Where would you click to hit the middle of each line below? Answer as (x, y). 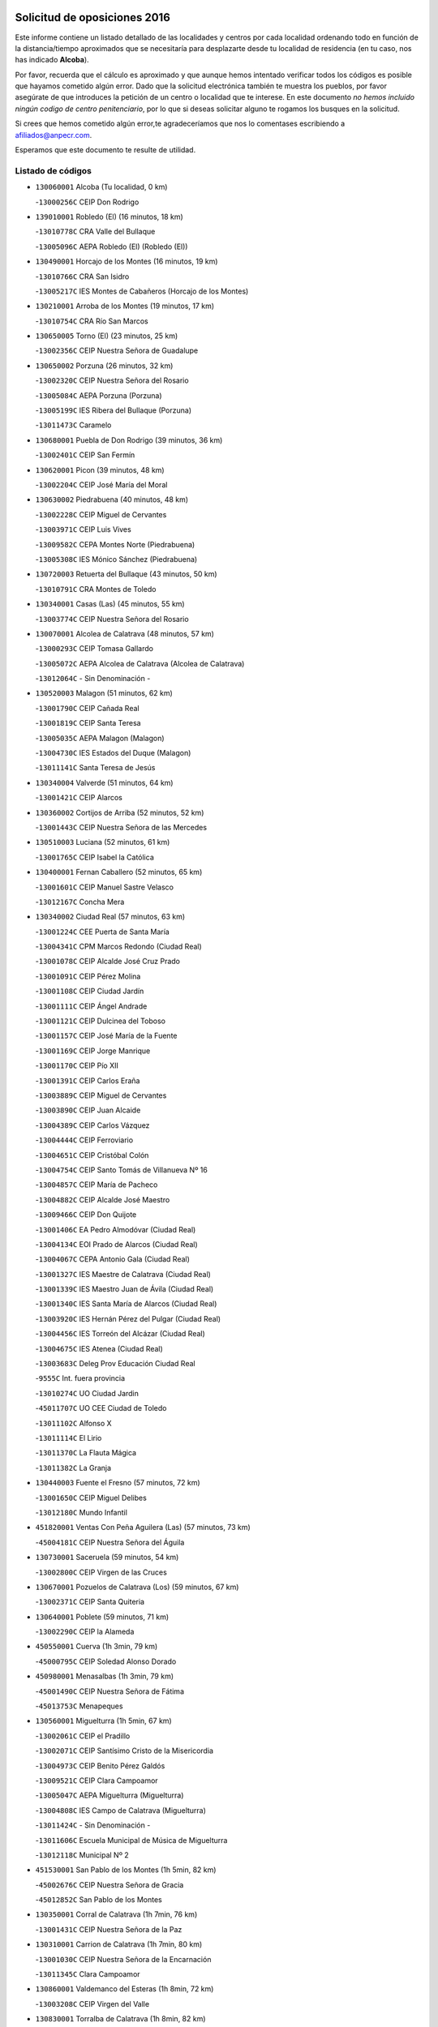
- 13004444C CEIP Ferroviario (84, 1140)
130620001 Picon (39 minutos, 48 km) (100, 469)
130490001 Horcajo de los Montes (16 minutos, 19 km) (127, 261)
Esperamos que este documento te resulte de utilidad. (105, 150)
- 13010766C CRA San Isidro (82, 276)
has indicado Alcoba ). (52, 60)
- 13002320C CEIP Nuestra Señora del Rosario (112, 380)
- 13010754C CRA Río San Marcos (92, 321)
